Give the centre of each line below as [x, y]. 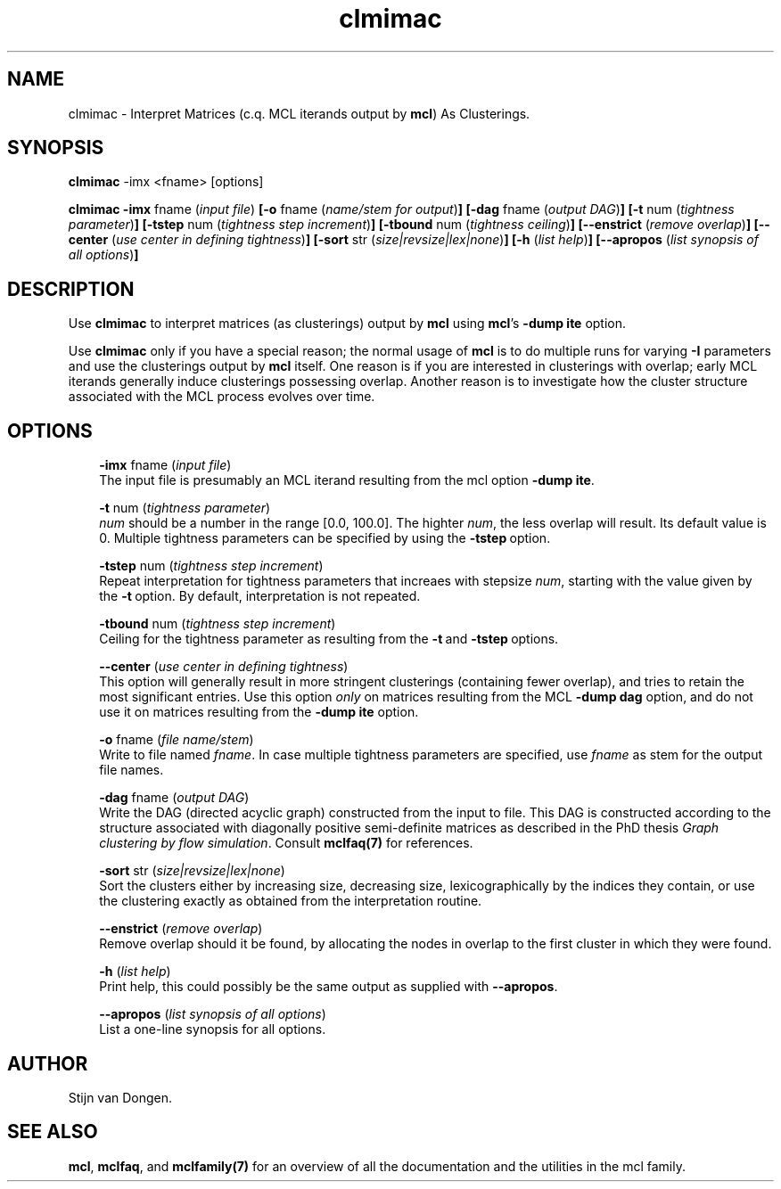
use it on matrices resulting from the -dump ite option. [259, 712]
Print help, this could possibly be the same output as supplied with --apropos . [329, 987]
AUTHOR [48, 1063]
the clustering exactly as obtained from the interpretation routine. [291, 901]
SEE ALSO [53, 1132]
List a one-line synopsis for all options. [213, 1029]
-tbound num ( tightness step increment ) [218, 624]
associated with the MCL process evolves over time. [222, 397]
